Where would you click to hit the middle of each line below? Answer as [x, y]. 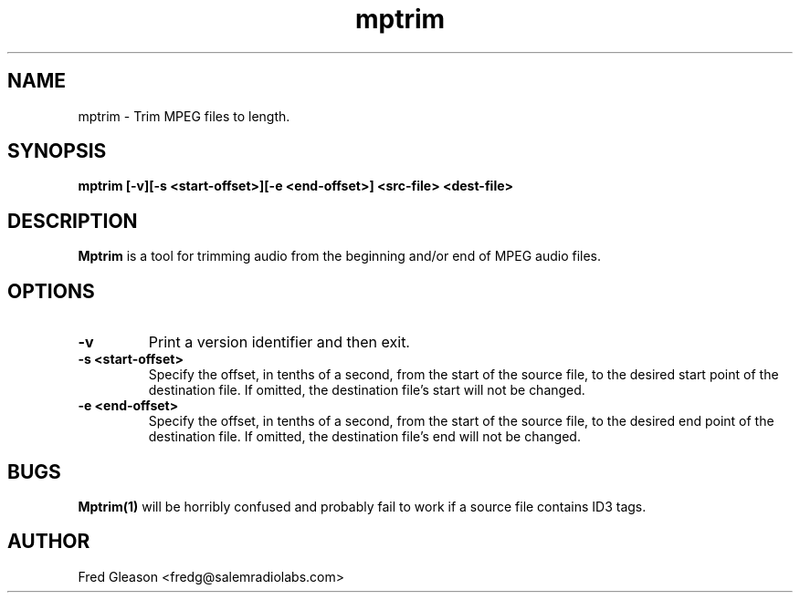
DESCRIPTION [73, 221]
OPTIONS [51, 291]
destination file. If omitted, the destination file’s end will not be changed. [364, 437]
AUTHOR [49, 542]
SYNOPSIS [57, 151]
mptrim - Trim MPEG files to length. [184, 116]
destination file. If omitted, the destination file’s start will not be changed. [367, 390]
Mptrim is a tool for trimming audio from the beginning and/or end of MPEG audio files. [340, 256]
